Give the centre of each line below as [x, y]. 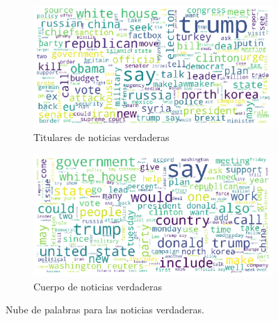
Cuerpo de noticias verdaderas [98, 286]
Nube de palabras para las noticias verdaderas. [105, 310]
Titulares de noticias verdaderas [101, 137]
